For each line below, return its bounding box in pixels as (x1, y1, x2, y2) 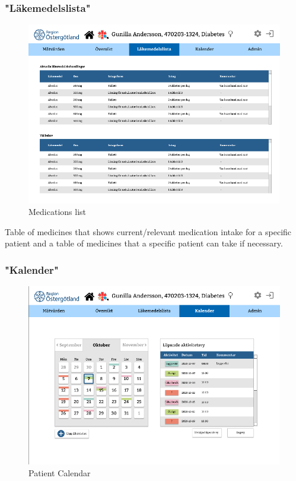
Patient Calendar (28, 466, 91, 479)
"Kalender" (5, 262, 59, 277)
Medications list (28, 205, 86, 218)
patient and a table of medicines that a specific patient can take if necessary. (5, 237, 283, 249)
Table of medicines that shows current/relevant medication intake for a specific (5, 225, 292, 238)
